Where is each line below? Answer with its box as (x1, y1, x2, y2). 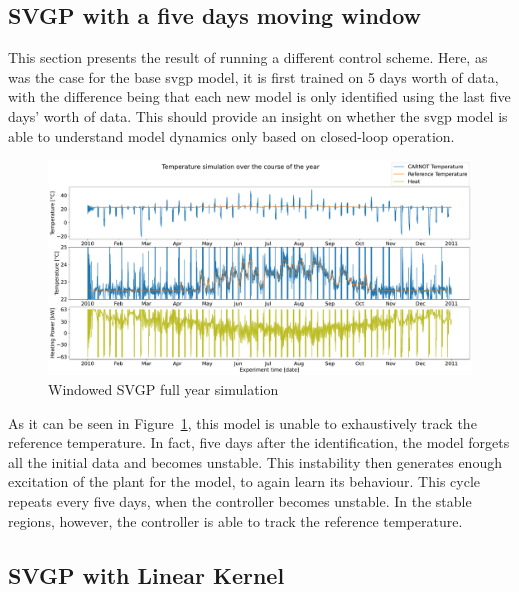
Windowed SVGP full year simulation (48, 379, 279, 400)
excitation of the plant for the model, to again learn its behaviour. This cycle (8, 471, 481, 492)
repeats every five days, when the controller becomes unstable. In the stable (8, 491, 472, 512)
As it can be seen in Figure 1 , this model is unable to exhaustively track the (8, 412, 477, 433)
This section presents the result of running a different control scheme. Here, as (8, 47, 488, 68)
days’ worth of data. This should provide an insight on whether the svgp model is (8, 105, 508, 126)
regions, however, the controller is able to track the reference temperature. (8, 510, 463, 531)
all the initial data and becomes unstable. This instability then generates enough (8, 451, 502, 472)
